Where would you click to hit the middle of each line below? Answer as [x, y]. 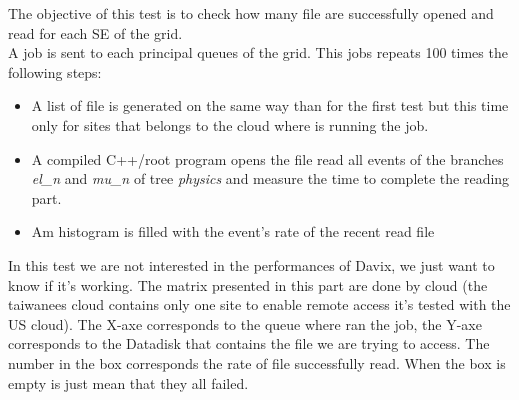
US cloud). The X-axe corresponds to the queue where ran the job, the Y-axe [245, 323]
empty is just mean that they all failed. [128, 382]
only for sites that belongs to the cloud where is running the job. [230, 124]
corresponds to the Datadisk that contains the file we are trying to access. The [249, 343]
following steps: [55, 71]
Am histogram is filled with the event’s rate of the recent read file [233, 231]
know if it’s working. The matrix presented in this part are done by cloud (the [248, 284]
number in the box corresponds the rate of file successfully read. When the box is [257, 362]
